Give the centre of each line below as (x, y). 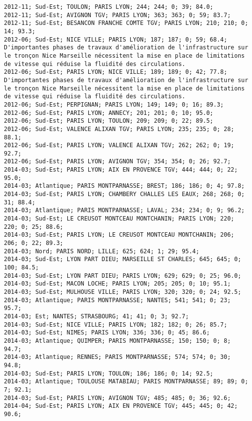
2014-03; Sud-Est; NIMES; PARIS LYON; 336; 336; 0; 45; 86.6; (107, 333)
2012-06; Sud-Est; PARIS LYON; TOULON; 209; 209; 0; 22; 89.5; (109, 121)
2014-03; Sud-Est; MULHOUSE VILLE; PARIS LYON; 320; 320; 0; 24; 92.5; (123, 292)
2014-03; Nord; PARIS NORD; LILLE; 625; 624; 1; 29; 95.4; (102, 251)
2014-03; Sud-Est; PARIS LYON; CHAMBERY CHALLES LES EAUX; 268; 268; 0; (124, 194)
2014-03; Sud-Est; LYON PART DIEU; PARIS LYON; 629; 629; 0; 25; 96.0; (123, 276)
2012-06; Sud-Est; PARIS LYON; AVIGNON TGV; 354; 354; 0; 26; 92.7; (117, 162)
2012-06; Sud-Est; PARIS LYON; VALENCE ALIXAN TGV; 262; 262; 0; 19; (119, 145)
